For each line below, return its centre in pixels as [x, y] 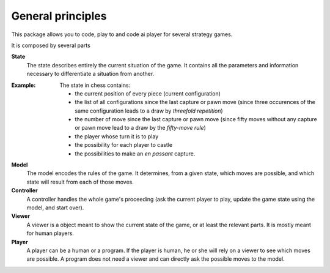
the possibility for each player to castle [124, 145]
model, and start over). [55, 208]
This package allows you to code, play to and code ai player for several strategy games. [122, 34]
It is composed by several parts [51, 45]
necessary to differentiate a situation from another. [90, 74]
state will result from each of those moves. [80, 182]
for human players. [50, 233]
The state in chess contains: [95, 85]
